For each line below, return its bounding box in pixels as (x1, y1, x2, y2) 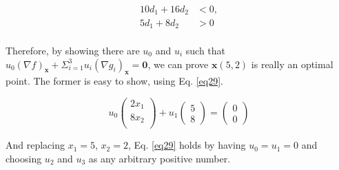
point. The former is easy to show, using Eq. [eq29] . (6, 74, 223, 88)
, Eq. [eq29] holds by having (127, 138, 246, 152)
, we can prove (147, 56, 209, 71)
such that (185, 43, 226, 57)
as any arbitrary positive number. (88, 151, 231, 165)
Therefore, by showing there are (6, 43, 140, 57)
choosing (6, 151, 42, 165)
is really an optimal (251, 56, 333, 71)
